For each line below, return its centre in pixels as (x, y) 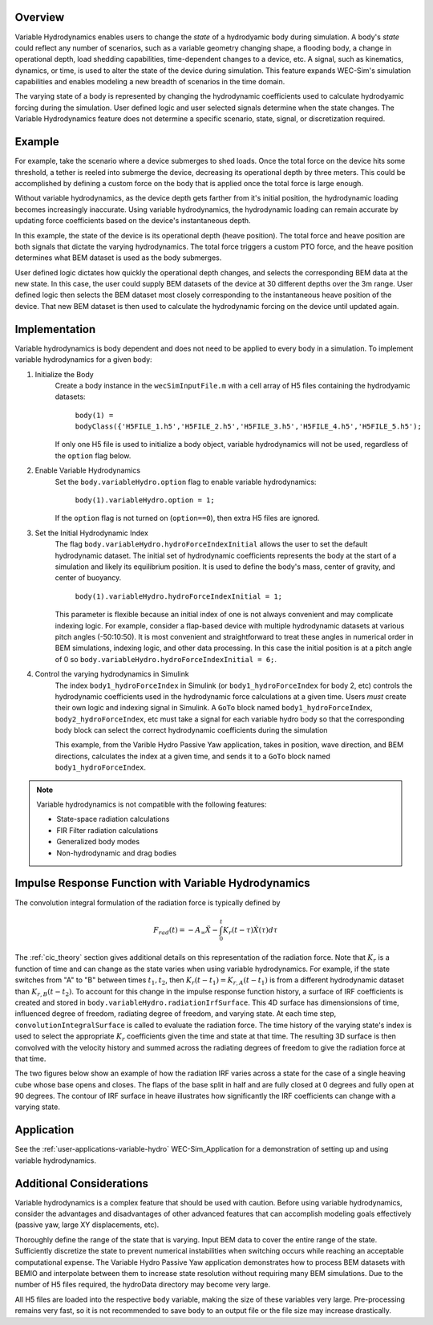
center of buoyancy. (88, 578)
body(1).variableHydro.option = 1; (145, 500)
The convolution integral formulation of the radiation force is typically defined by (148, 902)
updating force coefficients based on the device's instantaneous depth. (133, 221)
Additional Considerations (81, 1183)
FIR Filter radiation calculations (107, 830)
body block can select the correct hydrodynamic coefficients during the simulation (191, 730)
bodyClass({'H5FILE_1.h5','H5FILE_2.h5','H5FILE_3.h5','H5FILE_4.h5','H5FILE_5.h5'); (249, 427)
